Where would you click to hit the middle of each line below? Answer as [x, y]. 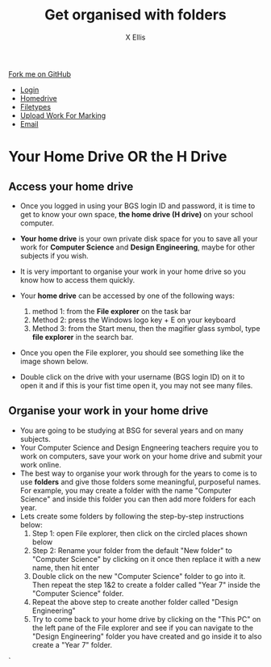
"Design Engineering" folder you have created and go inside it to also [147, 636]
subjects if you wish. [54, 255]
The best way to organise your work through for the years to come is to [138, 473]
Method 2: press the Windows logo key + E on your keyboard [134, 320]
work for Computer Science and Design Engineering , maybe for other [138, 247]
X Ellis [135, 37]
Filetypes [35, 107]
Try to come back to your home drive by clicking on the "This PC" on [146, 619]
